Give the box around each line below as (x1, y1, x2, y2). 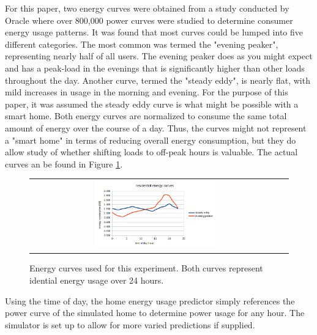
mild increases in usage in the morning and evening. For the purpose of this (5, 86, 288, 98)
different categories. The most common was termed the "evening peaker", (5, 37, 278, 50)
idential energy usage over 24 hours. (29, 274, 164, 287)
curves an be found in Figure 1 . (5, 157, 123, 170)
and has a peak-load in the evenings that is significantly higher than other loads (5, 61, 305, 74)
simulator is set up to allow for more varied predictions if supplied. (5, 318, 255, 331)
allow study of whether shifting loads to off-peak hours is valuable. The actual (5, 145, 298, 158)
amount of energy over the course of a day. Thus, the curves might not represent (5, 121, 307, 134)
